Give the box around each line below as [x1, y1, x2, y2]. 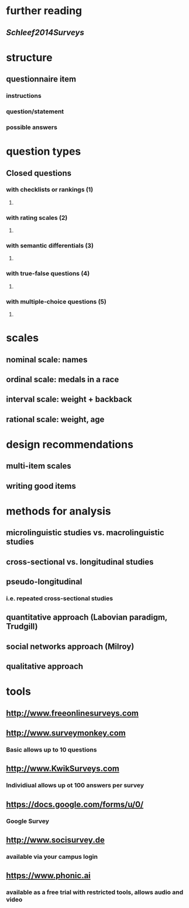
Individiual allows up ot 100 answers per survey [6, 781, 145, 790]
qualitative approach [6, 661, 84, 672]
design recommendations [6, 438, 133, 451]
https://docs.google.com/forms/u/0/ [6, 799, 144, 810]
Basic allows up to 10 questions [6, 746, 97, 754]
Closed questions [6, 168, 72, 178]
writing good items [6, 481, 76, 491]
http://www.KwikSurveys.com [6, 764, 120, 774]
